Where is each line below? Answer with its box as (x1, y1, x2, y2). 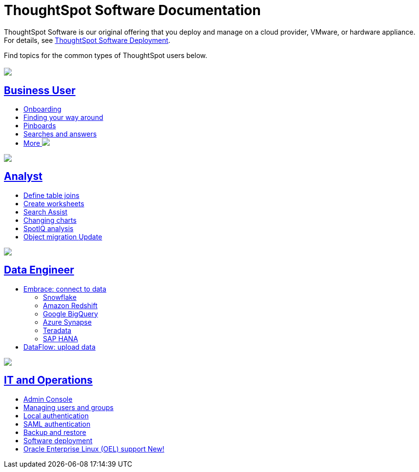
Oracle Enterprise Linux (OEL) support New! (23, 444, 164, 453)
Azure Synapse (43, 317, 92, 326)
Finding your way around (23, 113, 103, 122)
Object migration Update (23, 232, 102, 241)
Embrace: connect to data (23, 284, 106, 293)
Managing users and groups (23, 403, 114, 412)
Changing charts (23, 216, 77, 224)
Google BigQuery (43, 309, 98, 318)
